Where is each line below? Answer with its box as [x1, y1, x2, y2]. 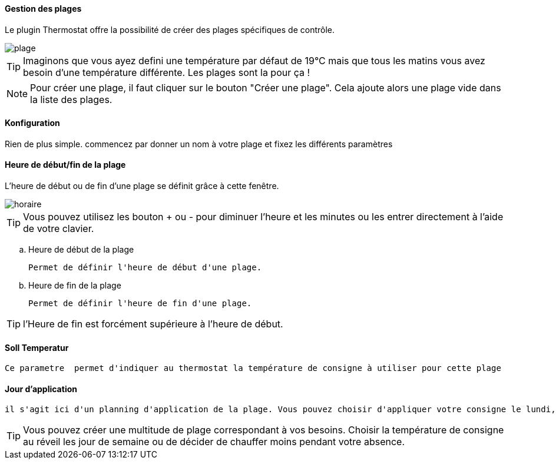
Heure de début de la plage [28, 244, 134, 255]
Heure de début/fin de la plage [5, 160, 126, 170]
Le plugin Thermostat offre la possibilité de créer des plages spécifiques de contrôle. [5, 24, 335, 35]
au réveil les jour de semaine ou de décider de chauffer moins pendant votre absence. [23, 436, 405, 448]
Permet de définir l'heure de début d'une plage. [28, 263, 262, 273]
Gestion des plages [5, 4, 82, 14]
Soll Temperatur [5, 342, 69, 353]
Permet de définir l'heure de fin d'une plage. [28, 299, 252, 309]
